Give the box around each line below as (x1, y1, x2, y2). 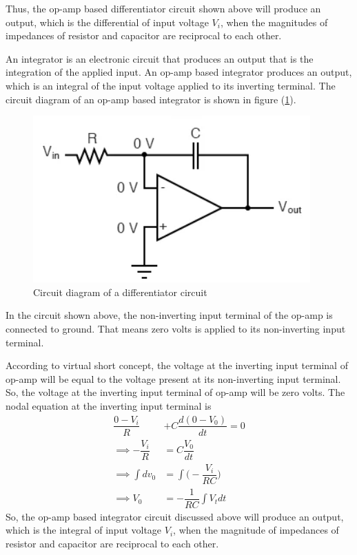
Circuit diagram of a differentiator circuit (33, 284, 207, 299)
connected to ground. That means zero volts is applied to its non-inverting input (6, 321, 346, 335)
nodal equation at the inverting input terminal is (6, 398, 212, 412)
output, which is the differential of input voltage (6, 14, 209, 29)
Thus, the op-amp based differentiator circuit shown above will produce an (6, 1, 321, 15)
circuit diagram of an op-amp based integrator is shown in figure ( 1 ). (6, 92, 296, 106)
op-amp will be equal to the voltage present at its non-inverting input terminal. (6, 371, 341, 386)
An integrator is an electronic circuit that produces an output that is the (6, 51, 314, 65)
